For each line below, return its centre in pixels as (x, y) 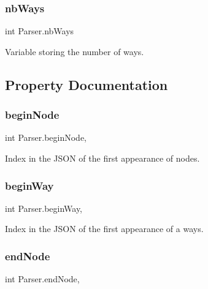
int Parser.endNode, (42, 279)
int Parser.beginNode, (46, 137)
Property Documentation (87, 84)
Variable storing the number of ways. (75, 51)
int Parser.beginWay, (44, 208)
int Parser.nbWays (40, 31)
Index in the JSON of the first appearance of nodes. (102, 158)
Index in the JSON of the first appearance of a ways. (104, 229)
